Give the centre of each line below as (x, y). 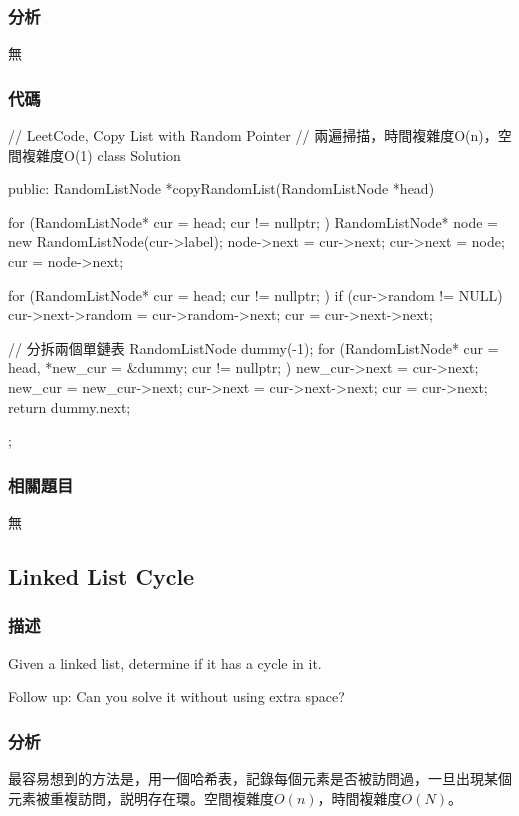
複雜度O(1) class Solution (101, 154)
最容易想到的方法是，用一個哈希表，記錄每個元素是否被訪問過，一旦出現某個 (260, 777)
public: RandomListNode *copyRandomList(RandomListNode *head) (221, 188)
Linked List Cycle (101, 575)
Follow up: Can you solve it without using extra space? (176, 696)
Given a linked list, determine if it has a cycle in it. (165, 662)
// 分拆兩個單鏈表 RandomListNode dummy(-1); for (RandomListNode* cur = (253, 347)
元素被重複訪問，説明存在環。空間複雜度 (141, 797)
